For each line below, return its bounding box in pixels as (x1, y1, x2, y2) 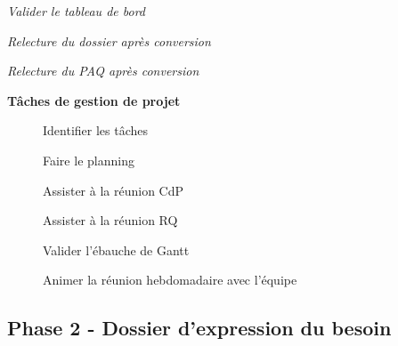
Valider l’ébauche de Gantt (43, 240, 190, 259)
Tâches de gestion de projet (7, 91, 181, 109)
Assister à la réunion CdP (43, 181, 184, 199)
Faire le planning (43, 150, 134, 169)
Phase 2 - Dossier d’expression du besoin (7, 314, 392, 342)
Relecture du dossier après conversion (7, 31, 211, 50)
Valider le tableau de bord (7, 2, 145, 20)
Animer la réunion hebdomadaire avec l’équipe (43, 270, 297, 289)
